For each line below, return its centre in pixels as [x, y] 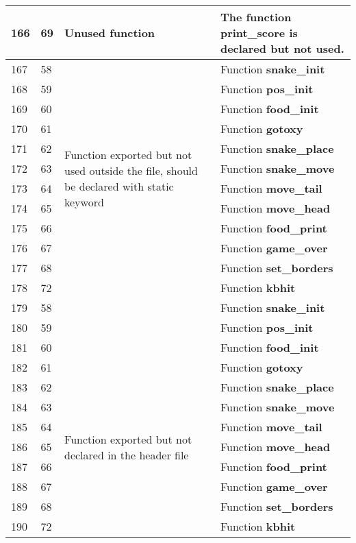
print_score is [259, 33]
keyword [84, 202]
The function [256, 17]
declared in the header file [127, 455]
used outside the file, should [131, 170]
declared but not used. [282, 48]
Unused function [110, 33]
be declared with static [119, 186]
